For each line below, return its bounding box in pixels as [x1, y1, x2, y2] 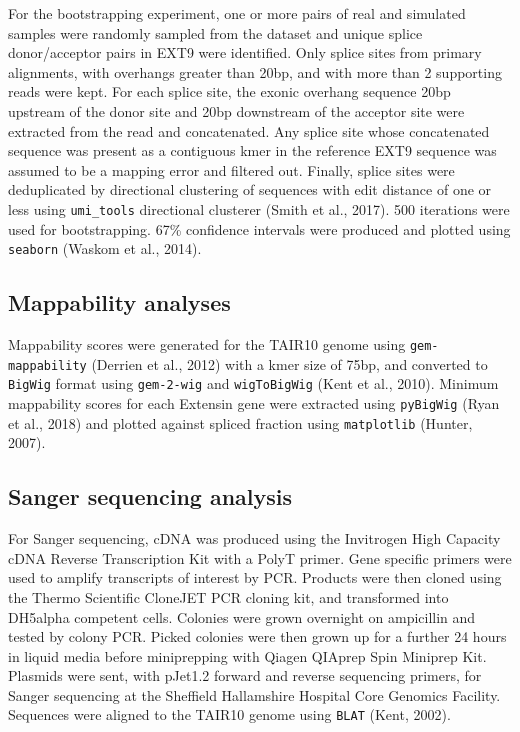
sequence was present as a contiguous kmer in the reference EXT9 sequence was [8, 140, 497, 161]
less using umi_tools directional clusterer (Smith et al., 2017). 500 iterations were [8, 198, 510, 219]
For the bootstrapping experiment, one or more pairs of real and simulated [8, 3, 466, 23]
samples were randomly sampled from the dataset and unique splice [8, 22, 423, 43]
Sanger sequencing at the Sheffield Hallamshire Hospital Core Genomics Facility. [8, 684, 501, 705]
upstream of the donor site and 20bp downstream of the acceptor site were [8, 100, 465, 121]
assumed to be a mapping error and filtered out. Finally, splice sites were [8, 159, 455, 180]
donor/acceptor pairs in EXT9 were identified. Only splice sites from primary [8, 42, 482, 63]
